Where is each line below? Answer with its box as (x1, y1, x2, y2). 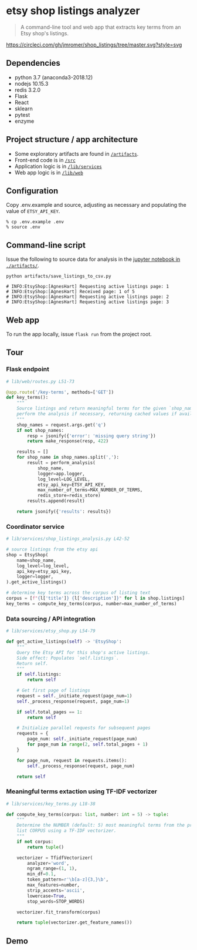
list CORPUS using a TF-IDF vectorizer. (16, 828, 117, 834)
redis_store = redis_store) (37, 492, 101, 499)
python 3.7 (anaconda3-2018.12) (14, 73, 93, 80)
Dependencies (6, 58, 60, 68)
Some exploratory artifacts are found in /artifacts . (14, 150, 139, 157)
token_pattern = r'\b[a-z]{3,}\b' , (27, 877, 109, 882)
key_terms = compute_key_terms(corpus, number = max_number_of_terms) (6, 600, 177, 606)
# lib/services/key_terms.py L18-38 (6, 801, 96, 807)
